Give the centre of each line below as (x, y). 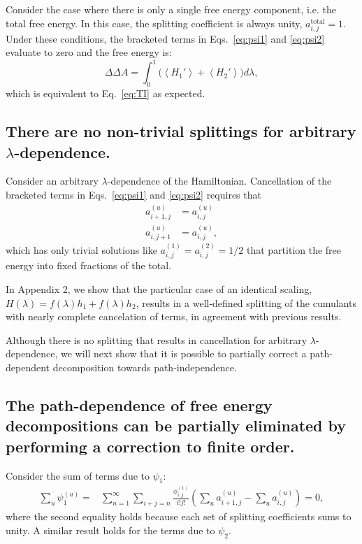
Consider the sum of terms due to (78, 475)
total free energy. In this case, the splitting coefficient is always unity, (154, 23)
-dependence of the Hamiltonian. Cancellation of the (219, 181)
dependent (28, 367)
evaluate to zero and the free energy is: (89, 52)
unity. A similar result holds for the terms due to (110, 530)
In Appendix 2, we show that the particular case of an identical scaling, (159, 288)
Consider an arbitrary (52, 181)
